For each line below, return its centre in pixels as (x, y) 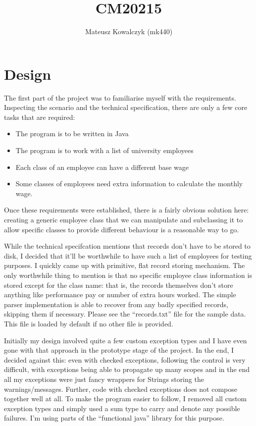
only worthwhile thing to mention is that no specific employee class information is (128, 275)
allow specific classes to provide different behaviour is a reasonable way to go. (122, 229)
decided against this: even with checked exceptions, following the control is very (125, 359)
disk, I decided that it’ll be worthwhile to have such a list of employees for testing (128, 255)
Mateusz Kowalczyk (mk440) (129, 31)
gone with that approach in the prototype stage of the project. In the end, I (119, 350)
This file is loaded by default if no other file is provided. (89, 323)
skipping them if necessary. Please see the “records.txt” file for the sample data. (125, 314)
